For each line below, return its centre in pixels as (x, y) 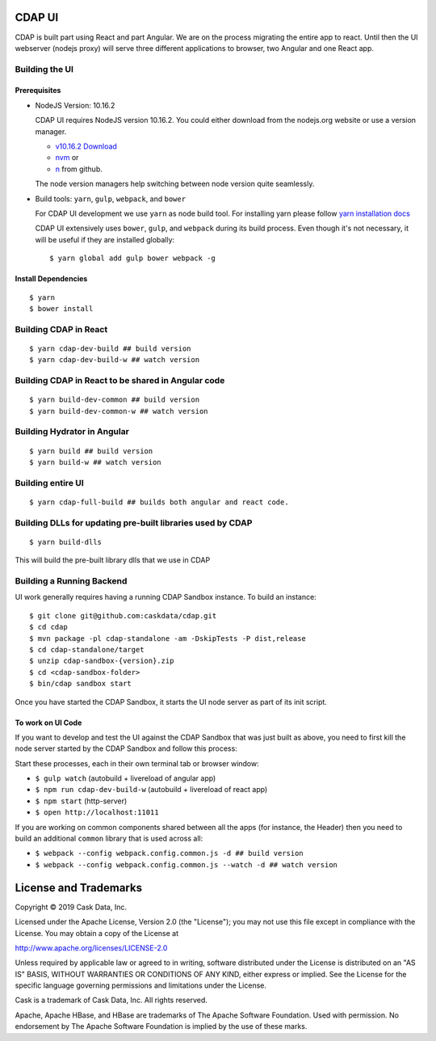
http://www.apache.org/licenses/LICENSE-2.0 (91, 948)
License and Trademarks (79, 888)
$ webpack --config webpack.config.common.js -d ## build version (170, 853)
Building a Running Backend (71, 581)
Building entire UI (49, 483)
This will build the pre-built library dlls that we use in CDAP (113, 560)
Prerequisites (38, 91)
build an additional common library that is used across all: (109, 839)
